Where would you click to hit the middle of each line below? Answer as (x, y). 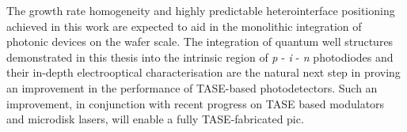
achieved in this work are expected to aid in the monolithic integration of (184, 26)
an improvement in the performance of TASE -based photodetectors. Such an (192, 87)
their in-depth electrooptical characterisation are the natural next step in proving (203, 72)
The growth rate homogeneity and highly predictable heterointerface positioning (201, 10)
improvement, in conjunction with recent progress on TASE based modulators (196, 103)
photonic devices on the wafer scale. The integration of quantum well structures (200, 41)
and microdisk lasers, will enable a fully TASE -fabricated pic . (155, 119)
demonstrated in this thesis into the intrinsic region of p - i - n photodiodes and (200, 57)
